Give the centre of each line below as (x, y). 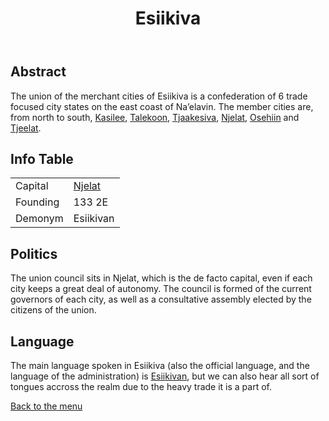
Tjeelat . (26, 128)
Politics (34, 253)
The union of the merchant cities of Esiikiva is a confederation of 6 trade (159, 96)
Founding (37, 202)
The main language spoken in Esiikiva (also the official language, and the (160, 366)
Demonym (39, 219)
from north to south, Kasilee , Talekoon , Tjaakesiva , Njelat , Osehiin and (155, 117)
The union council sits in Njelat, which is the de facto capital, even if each (161, 278)
